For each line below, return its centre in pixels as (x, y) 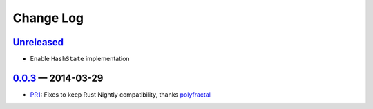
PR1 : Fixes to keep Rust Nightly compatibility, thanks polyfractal (120, 94)
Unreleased (38, 42)
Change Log (48, 18)
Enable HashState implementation (80, 59)
